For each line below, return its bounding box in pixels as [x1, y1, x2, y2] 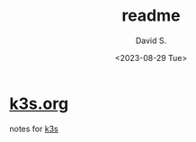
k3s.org [9, 93, 69, 113]
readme [121, 5, 181, 26]
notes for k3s [9, 123, 58, 134]
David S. [135, 35, 167, 46]
